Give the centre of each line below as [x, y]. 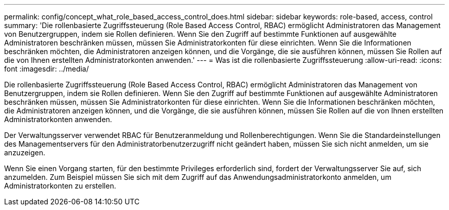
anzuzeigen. [25, 153]
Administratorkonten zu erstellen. [60, 186]
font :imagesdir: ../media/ [47, 69]
